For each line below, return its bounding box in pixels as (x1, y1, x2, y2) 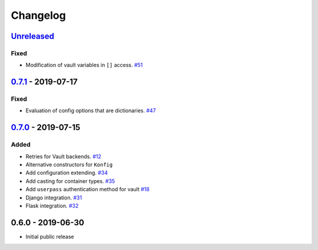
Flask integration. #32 (25, 202, 79, 209)
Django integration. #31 (25, 194, 82, 201)
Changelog (11, 9, 66, 22)
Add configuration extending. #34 (25, 169, 108, 176)
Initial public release (25, 233, 75, 240)
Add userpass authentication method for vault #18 (25, 186, 150, 193)
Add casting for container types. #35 (25, 177, 115, 185)
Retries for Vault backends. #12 (25, 153, 101, 160)
